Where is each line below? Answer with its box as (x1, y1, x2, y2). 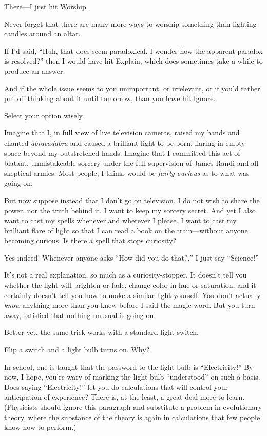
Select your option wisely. (4, 110, 84, 121)
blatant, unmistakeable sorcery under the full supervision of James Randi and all (4, 157, 259, 168)
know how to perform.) (4, 422, 77, 432)
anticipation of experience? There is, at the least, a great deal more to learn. (4, 391, 245, 402)
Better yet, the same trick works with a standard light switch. (4, 327, 199, 338)
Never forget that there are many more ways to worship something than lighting (4, 18, 257, 29)
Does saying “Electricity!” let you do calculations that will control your (4, 381, 228, 392)
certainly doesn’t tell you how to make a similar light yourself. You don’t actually (4, 289, 261, 300)
